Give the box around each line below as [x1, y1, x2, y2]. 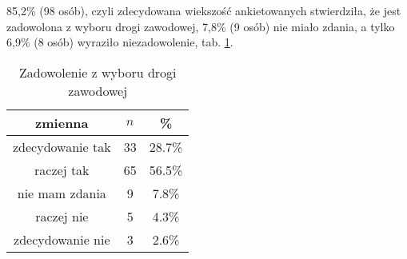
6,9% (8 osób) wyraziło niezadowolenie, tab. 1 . [6, 34, 233, 50]
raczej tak [34, 160, 90, 179]
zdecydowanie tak [13, 137, 111, 156]
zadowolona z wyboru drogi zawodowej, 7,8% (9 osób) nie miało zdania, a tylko [6, 18, 395, 34]
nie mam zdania [17, 183, 106, 202]
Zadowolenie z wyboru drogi [18, 62, 177, 82]
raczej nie [35, 206, 89, 225]
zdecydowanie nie [14, 229, 110, 249]
